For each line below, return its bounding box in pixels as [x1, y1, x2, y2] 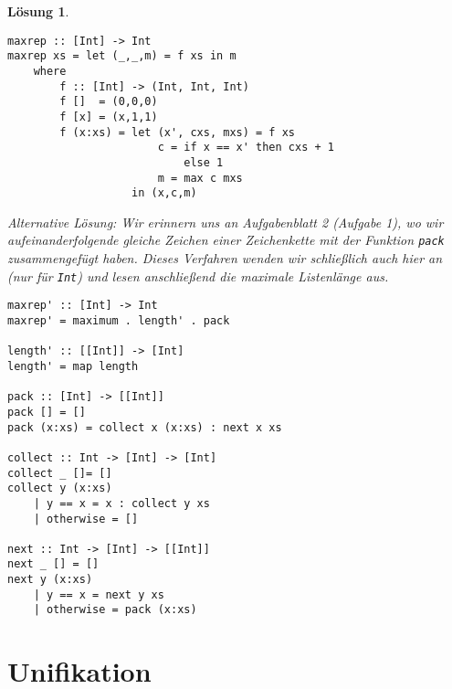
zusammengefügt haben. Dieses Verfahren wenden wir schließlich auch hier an [7, 249, 443, 268]
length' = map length [7, 359, 139, 373]
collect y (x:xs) [7, 482, 112, 495]
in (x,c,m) [131, 186, 197, 200]
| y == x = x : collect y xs [33, 496, 210, 510]
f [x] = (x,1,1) [59, 110, 158, 123]
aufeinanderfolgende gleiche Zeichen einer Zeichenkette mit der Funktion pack [7, 230, 445, 249]
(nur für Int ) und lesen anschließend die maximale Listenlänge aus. [7, 266, 389, 285]
